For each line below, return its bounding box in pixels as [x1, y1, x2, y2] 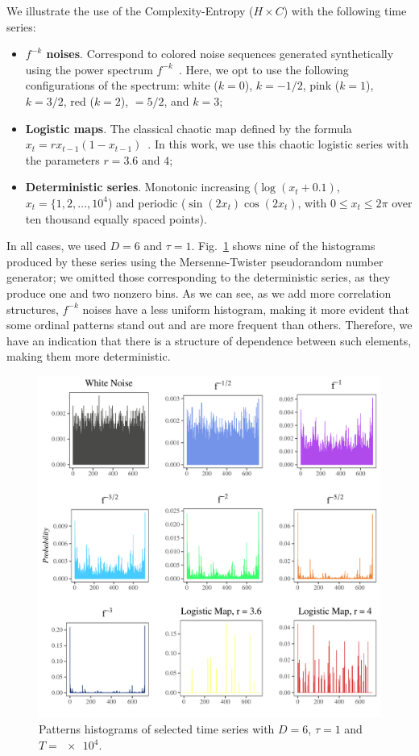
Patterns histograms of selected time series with [39, 720, 275, 737]
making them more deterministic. [6, 348, 171, 365]
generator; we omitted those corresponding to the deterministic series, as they [6, 269, 391, 286]
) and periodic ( [107, 194, 186, 211]
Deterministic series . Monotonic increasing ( [25, 178, 259, 195]
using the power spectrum [25, 61, 153, 77]
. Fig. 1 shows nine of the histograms [191, 237, 375, 254]
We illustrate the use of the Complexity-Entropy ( [6, 2, 254, 19]
